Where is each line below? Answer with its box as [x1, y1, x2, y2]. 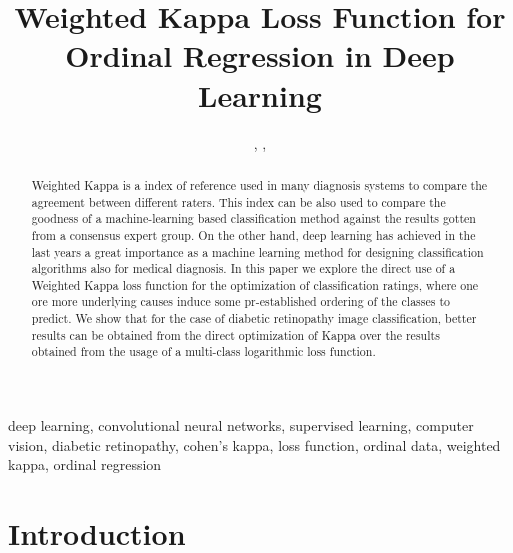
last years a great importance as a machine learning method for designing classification [31, 243, 484, 260]
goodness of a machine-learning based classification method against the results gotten [31, 210, 476, 227]
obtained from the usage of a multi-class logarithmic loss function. [31, 343, 376, 360]
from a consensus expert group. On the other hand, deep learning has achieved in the [31, 226, 476, 243]
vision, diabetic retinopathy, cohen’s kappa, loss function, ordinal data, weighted [8, 434, 501, 455]
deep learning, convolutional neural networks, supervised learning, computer [8, 415, 474, 436]
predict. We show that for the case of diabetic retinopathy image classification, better [31, 310, 477, 327]
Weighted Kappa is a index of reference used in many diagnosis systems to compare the [31, 176, 488, 193]
